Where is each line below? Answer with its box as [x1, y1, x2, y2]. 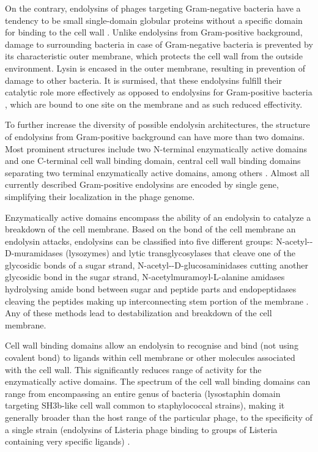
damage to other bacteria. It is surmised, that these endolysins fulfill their [5, 73, 282, 86]
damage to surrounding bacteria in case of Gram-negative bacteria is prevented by [5, 37, 313, 50]
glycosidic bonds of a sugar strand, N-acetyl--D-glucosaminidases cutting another [5, 258, 308, 271]
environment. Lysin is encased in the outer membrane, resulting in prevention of [5, 61, 306, 74]
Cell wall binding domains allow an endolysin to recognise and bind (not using [5, 339, 298, 352]
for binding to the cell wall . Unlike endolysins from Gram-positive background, [5, 26, 303, 39]
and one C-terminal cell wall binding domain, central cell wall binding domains [5, 154, 301, 167]
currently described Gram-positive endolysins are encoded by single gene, [5, 178, 279, 191]
